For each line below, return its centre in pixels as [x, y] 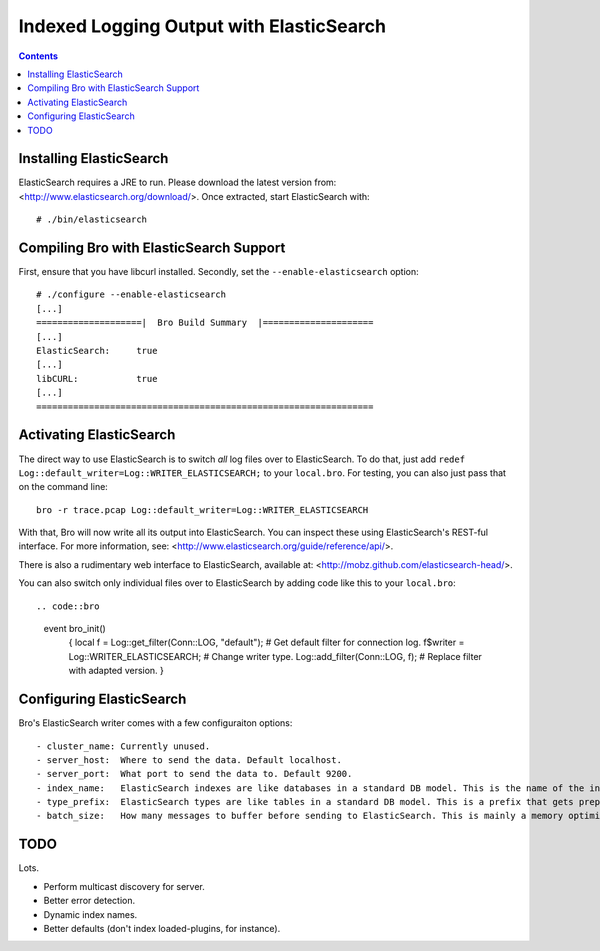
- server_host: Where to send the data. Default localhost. [189, 759]
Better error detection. [89, 901]
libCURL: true [97, 378]
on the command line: [63, 487]
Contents [38, 56]
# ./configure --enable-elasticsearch [131, 294]
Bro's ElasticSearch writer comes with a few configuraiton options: [155, 723]
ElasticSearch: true [97, 351]
